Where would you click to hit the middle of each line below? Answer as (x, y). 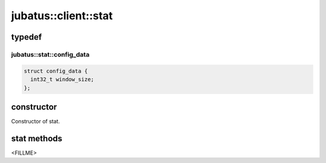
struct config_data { (56, 71)
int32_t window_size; (62, 79)
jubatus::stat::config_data (50, 54)
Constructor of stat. (36, 121)
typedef (27, 37)
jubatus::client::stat (62, 16)
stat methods (37, 138)
